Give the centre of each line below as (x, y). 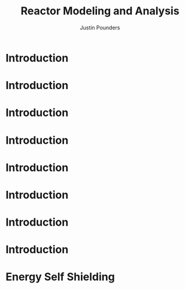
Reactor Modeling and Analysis (100, 11)
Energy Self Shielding (60, 277)
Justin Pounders (100, 28)
